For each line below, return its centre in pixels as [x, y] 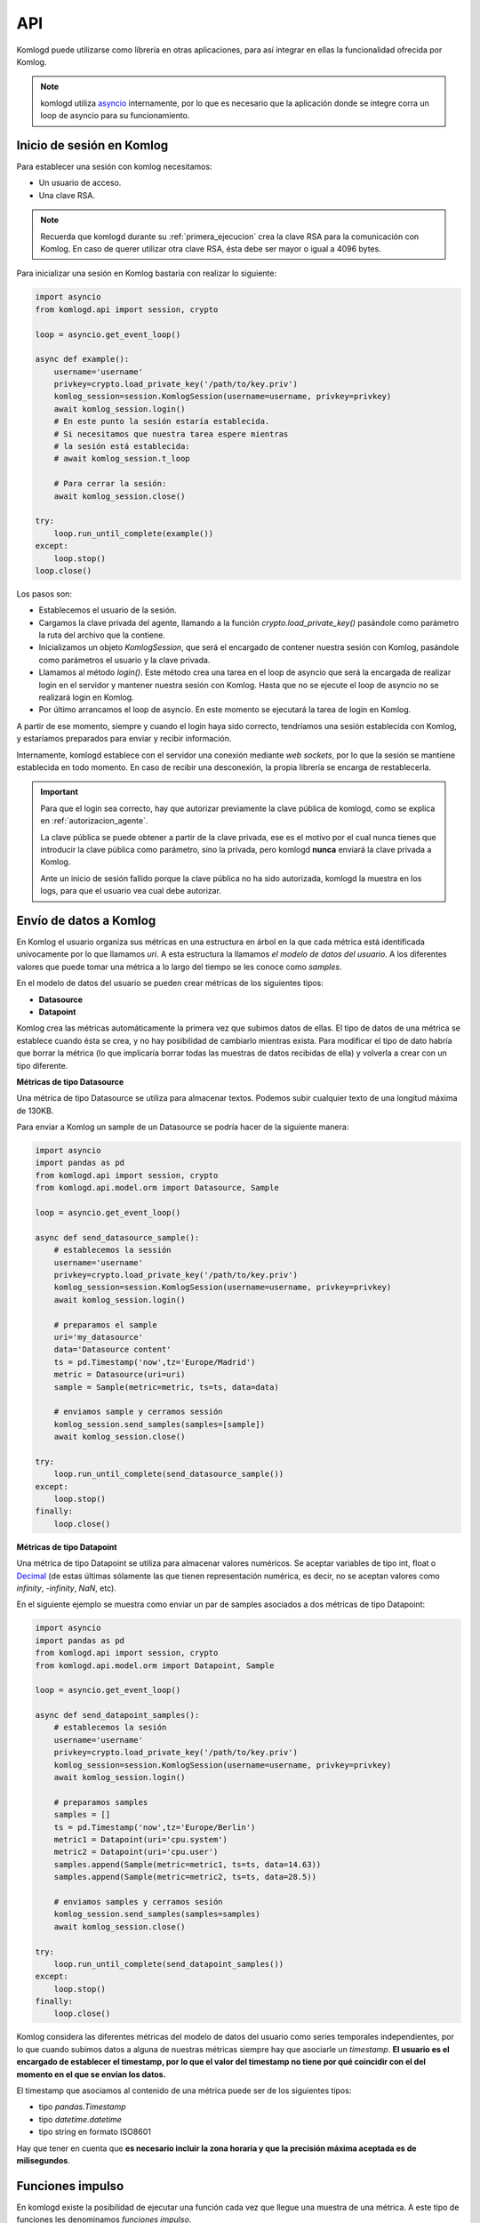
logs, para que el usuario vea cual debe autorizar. [131, 891]
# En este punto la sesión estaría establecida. [162, 421]
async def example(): [82, 359]
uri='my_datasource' [99, 1337]
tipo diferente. [42, 1065]
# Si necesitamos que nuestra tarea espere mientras [171, 434]
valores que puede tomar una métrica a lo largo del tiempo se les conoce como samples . [179, 967]
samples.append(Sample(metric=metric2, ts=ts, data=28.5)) [185, 1877]
